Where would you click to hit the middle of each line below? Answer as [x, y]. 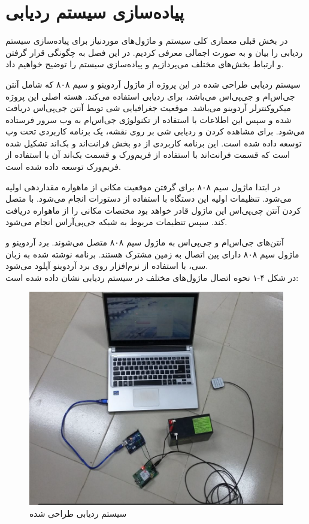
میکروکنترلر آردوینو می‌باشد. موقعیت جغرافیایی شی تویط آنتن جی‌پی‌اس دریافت [148, 108]
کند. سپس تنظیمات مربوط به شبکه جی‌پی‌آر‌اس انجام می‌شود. [116, 222]
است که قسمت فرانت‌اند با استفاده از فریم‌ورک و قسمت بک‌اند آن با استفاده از [148, 155]
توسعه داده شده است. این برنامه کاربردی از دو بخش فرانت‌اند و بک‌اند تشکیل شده [154, 143]
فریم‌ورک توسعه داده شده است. [63, 167]
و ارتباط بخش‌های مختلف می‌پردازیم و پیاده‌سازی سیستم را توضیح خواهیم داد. [145, 64]
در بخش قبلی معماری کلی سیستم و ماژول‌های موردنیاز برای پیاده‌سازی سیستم [147, 41]
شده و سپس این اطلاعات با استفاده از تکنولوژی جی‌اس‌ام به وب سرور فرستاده [149, 119]
